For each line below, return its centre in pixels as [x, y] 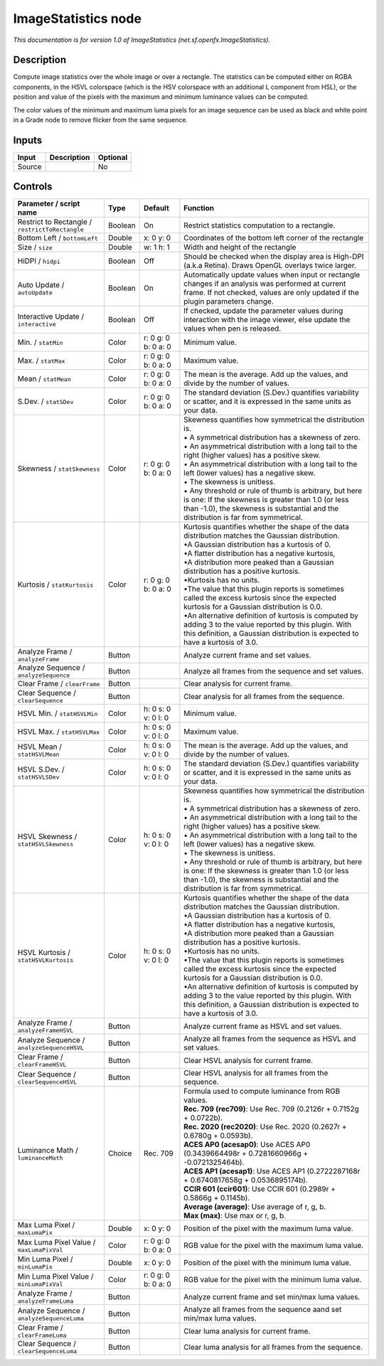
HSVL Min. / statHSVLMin [58, 713]
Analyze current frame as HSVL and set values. [263, 1026]
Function [199, 208]
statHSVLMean [38, 754]
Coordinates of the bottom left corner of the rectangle [274, 238]
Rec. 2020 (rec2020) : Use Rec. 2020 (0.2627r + [265, 1127]
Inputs [28, 140]
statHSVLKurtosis [46, 960]
